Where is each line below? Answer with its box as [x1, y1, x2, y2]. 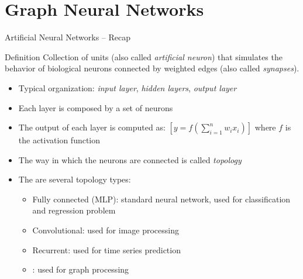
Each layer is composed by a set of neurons [18, 101, 173, 113]
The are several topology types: [18, 173, 131, 185]
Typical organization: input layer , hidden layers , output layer [18, 81, 237, 94]
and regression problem [32, 204, 116, 216]
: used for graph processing [32, 263, 129, 275]
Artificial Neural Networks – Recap [5, 31, 131, 43]
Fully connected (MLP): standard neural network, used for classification [32, 192, 291, 205]
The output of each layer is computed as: [18, 121, 166, 133]
